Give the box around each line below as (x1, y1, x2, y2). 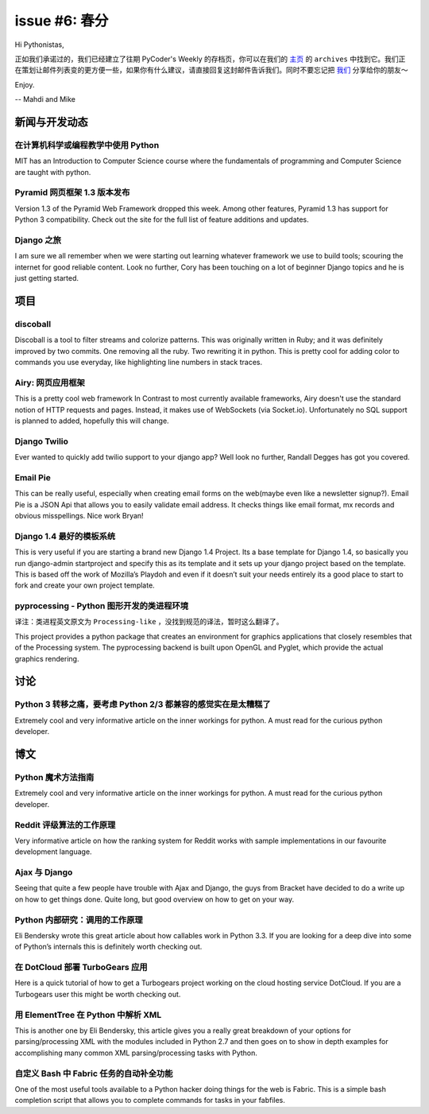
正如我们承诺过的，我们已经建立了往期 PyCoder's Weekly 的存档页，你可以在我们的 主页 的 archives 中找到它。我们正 (14, 54, 406, 64)
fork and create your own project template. (14, 580, 155, 590)
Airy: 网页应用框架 (14, 377, 85, 388)
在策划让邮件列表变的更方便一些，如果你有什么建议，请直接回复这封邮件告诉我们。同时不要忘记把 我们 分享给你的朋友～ (14, 65, 408, 75)
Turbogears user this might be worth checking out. (14, 989, 181, 999)
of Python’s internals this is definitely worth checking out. (14, 942, 203, 952)
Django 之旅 (14, 235, 61, 246)
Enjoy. (14, 80, 35, 89)
